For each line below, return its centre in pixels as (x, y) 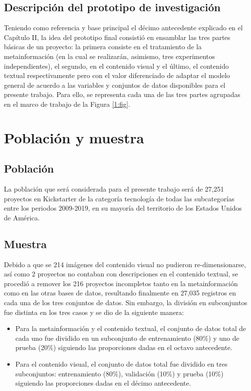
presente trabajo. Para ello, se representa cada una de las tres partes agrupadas (122, 94)
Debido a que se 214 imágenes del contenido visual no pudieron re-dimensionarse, (125, 264)
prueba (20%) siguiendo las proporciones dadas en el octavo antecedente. (124, 347)
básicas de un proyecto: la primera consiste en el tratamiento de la (103, 47)
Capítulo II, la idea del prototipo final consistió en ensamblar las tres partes (117, 37)
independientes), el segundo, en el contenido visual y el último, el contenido (117, 66)
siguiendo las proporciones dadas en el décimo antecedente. (103, 383)
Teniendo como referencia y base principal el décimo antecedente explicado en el (123, 28)
